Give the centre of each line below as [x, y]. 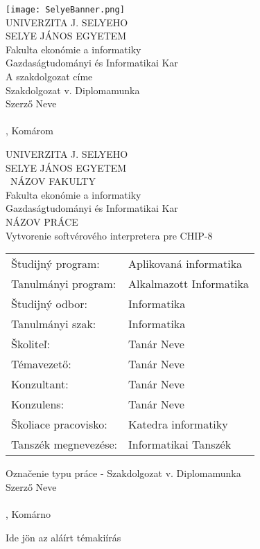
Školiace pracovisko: [59, 424]
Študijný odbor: [49, 304]
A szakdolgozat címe [49, 76]
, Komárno [28, 513]
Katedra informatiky [178, 424]
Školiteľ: [31, 344]
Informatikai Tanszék [180, 444]
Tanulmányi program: [64, 284]
